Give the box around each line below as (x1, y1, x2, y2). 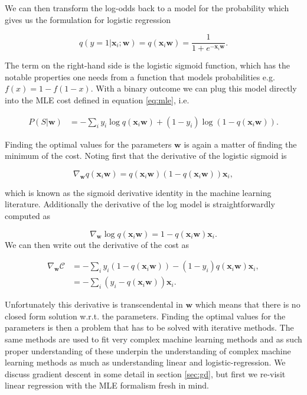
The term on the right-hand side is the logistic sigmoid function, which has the (5, 59, 290, 71)
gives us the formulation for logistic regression (5, 13, 171, 25)
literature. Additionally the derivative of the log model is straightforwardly (5, 198, 275, 210)
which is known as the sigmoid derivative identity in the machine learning (5, 186, 272, 198)
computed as (5, 210, 51, 222)
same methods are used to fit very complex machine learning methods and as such (5, 333, 302, 345)
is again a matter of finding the (184, 138, 297, 150)
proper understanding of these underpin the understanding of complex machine (5, 344, 291, 357)
